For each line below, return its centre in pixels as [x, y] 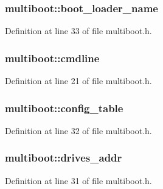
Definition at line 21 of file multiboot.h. [78, 81]
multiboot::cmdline [52, 58]
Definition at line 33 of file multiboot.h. [78, 31]
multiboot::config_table [64, 108]
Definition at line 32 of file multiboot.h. [78, 130]
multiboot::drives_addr [64, 158]
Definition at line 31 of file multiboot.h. [78, 180]
